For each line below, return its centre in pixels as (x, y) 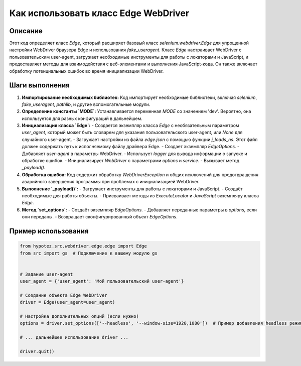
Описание (26, 31)
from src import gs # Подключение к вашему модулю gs (89, 253)
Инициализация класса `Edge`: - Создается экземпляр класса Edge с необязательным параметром (130, 126)
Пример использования (49, 231)
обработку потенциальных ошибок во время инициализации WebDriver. (87, 71)
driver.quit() (37, 352)
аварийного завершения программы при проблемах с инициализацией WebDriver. (111, 182)
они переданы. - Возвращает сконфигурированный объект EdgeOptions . (100, 217)
